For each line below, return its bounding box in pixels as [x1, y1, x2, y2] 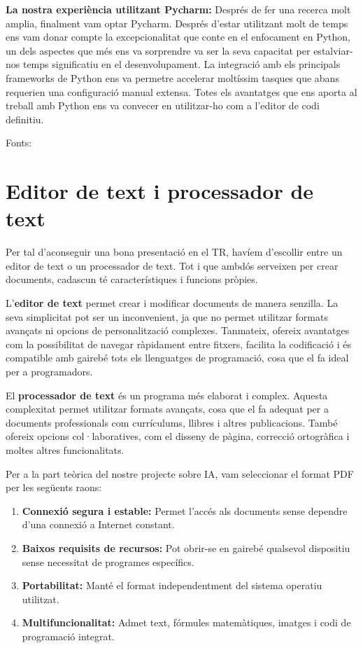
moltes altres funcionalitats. [6, 442, 124, 457]
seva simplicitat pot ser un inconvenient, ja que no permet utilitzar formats [6, 309, 328, 324]
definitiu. [6, 111, 44, 126]
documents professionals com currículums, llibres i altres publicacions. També [6, 415, 338, 429]
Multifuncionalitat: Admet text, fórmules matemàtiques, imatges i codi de [22, 615, 351, 630]
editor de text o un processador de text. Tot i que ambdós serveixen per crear [6, 258, 339, 273]
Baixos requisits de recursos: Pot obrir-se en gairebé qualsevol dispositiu [22, 540, 350, 555]
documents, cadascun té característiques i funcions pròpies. [6, 272, 258, 287]
